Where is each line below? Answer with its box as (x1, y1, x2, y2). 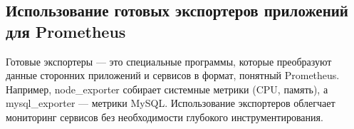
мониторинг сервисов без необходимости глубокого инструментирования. (6, 109, 323, 124)
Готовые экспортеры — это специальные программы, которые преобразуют (6, 53, 332, 68)
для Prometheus (6, 20, 126, 42)
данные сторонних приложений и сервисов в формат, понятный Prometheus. (6, 68, 340, 83)
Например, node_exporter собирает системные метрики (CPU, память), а (6, 81, 328, 96)
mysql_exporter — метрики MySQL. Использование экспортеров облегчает (6, 96, 335, 110)
